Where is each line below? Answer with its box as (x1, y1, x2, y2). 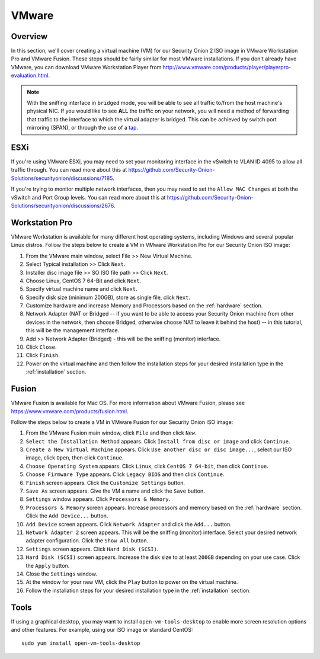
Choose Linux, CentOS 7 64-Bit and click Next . (25, 277, 142, 284)
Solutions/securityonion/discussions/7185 (11, 175, 113, 182)
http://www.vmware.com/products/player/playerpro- (162, 63, 292, 70)
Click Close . (25, 343, 57, 351)
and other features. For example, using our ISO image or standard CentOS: (11, 626, 193, 633)
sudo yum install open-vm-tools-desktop (21, 640, 140, 647)
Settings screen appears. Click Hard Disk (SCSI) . (25, 545, 159, 552)
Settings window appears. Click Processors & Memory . (25, 496, 171, 503)
